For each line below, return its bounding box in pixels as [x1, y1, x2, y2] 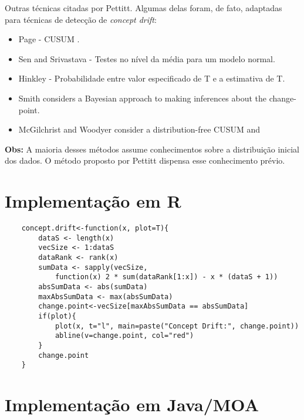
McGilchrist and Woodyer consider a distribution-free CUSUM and [18, 123, 261, 136]
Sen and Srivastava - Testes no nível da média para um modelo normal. [18, 52, 275, 65]
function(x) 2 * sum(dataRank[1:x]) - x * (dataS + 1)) [55, 273, 278, 282]
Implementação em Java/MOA [5, 392, 259, 416]
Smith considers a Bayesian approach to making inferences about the [18, 92, 266, 104]
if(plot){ [38, 311, 76, 320]
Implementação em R [5, 189, 181, 213]
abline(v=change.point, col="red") [55, 331, 194, 340]
